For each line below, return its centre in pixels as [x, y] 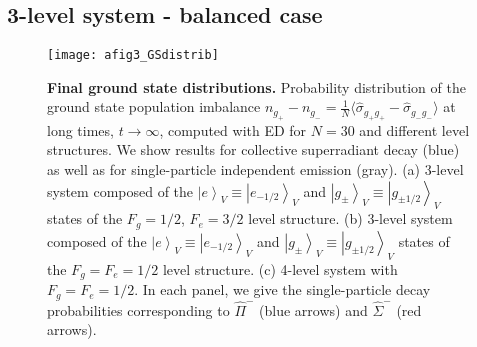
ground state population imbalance [154, 106]
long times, [80, 129]
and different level [414, 129]
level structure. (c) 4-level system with [280, 268]
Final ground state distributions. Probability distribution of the [256, 86]
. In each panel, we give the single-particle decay [282, 289]
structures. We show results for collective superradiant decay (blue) [253, 149]
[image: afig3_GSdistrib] [133, 55]
